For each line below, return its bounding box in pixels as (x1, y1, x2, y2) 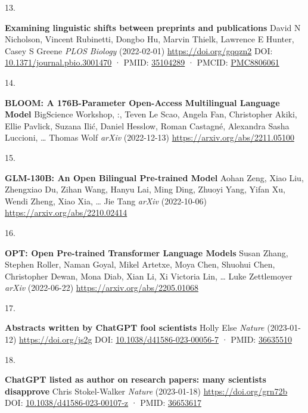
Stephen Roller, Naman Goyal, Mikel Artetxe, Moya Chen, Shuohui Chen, (5, 258, 275, 271)
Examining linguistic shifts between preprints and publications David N (5, 21, 301, 33)
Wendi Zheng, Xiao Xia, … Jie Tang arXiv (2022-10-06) (5, 194, 207, 207)
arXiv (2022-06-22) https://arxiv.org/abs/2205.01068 (5, 281, 198, 294)
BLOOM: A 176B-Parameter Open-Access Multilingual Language (5, 96, 280, 108)
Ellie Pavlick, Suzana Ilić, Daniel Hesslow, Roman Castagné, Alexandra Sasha (5, 119, 290, 132)
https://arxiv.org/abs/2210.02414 (5, 206, 127, 219)
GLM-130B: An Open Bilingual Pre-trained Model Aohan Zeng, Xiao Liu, (5, 171, 304, 184)
